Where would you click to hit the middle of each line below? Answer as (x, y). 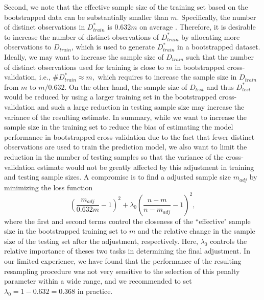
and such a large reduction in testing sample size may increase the (141, 106)
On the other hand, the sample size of (128, 86)
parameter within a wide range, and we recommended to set (98, 281)
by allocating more (211, 36)
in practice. (95, 291)
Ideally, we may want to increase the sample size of (84, 56)
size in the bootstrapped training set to (66, 231)
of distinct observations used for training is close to (84, 67)
